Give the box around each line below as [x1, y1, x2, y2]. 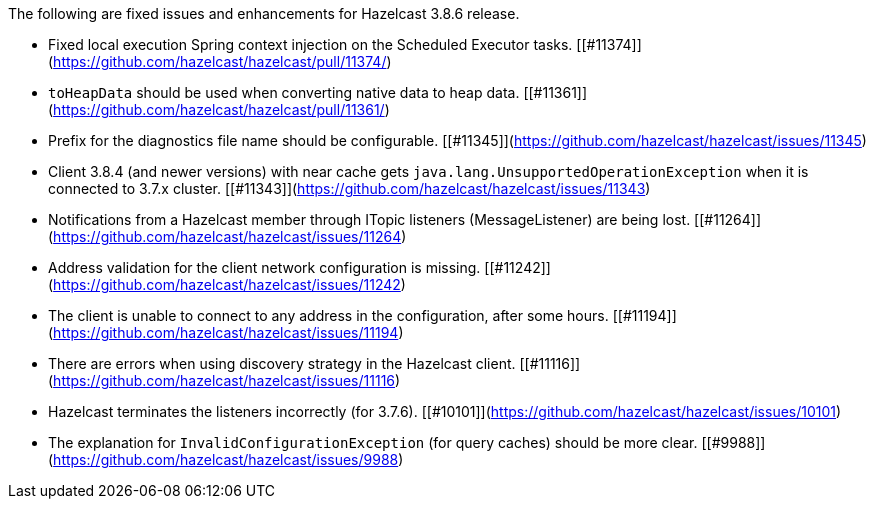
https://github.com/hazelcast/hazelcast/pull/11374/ [53, 53, 387, 70]
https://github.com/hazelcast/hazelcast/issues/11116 [53, 372, 396, 389]
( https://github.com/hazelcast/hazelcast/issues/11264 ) [48, 228, 407, 245]
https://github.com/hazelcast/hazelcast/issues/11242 [53, 276, 401, 293]
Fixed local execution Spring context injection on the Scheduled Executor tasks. [48, 36, 573, 53]
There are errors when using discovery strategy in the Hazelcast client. [48, 355, 516, 372]
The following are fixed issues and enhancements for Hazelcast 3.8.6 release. [8, 5, 520, 22]
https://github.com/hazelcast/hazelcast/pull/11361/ [53, 101, 385, 118]
